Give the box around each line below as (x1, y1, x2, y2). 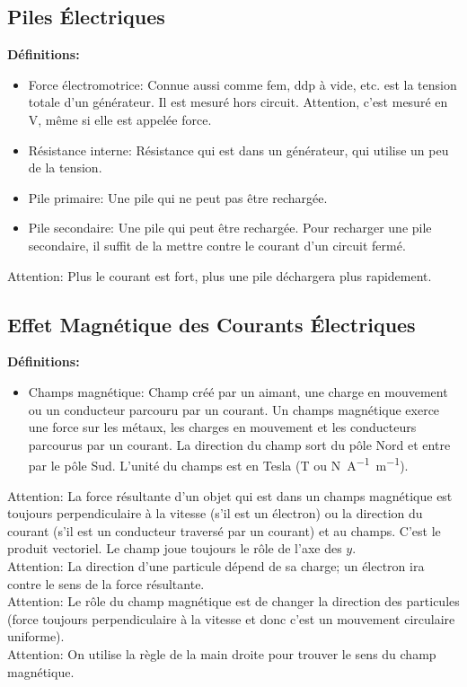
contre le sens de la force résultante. (7, 574, 205, 593)
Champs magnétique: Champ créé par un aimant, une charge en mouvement (28, 382, 448, 401)
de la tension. (28, 158, 102, 177)
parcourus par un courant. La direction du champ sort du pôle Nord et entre (28, 435, 451, 454)
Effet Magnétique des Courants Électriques (7, 310, 416, 338)
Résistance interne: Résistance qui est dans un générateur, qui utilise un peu (28, 140, 449, 159)
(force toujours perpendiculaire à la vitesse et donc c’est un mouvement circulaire (7, 609, 455, 628)
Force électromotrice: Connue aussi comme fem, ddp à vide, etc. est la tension (28, 75, 457, 93)
